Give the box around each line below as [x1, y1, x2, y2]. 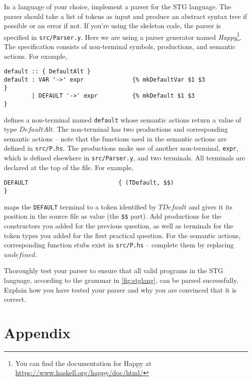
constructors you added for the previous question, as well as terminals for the [4, 220, 234, 230]
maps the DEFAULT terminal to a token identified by [4, 201, 157, 211]
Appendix [4, 322, 71, 342]
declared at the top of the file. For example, [4, 162, 134, 172]
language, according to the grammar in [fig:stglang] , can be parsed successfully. [4, 275, 238, 285]
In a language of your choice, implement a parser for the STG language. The [4, 1, 231, 11]
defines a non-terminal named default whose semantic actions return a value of [4, 114, 241, 124]
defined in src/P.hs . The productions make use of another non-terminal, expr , [4, 143, 238, 153]
